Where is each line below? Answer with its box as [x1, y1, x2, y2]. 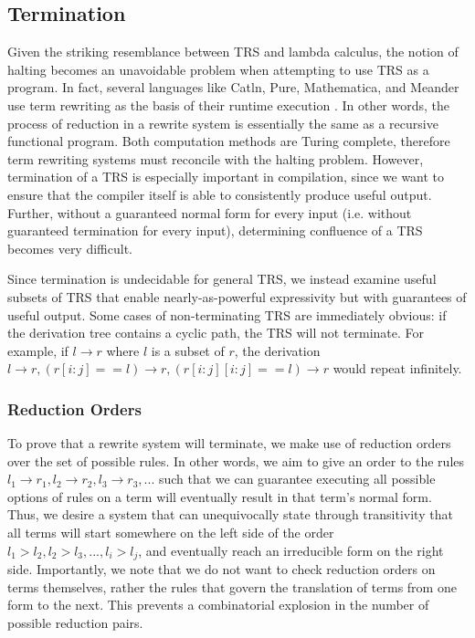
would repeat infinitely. [332, 359, 462, 378]
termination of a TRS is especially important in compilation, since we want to [7, 167, 445, 186]
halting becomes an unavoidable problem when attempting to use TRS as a [7, 59, 429, 78]
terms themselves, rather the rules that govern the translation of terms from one [7, 577, 457, 596]
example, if [7, 340, 69, 360]
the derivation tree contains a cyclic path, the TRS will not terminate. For [7, 323, 425, 342]
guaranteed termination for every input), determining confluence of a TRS [7, 221, 423, 240]
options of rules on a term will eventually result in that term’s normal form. [7, 486, 432, 506]
